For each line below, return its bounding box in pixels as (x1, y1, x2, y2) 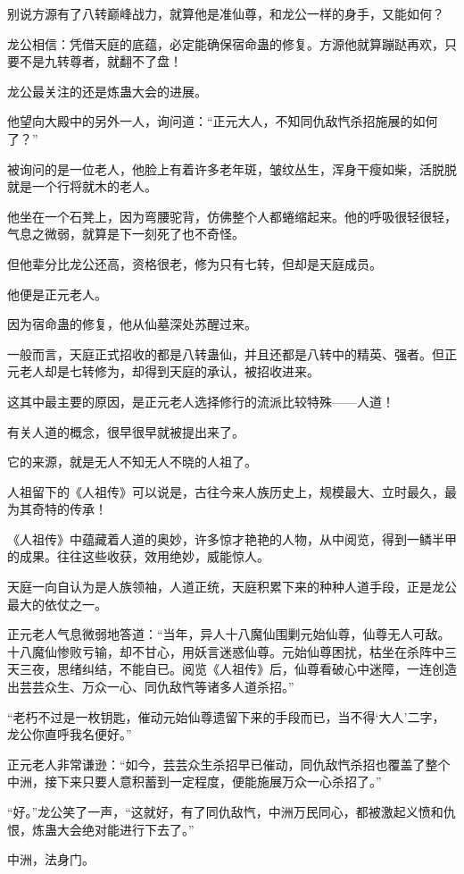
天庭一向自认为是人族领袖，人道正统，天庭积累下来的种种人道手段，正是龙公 (7, 577, 457, 596)
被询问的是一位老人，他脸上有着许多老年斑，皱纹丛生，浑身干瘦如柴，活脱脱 (7, 159, 457, 178)
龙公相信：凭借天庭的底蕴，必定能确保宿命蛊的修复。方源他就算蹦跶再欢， (7, 34, 444, 53)
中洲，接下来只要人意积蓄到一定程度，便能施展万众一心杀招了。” (7, 772, 382, 791)
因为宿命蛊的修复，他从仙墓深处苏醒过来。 (7, 315, 257, 333)
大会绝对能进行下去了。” (56, 819, 195, 838)
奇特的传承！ (31, 500, 107, 518)
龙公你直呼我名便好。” (7, 725, 132, 744)
